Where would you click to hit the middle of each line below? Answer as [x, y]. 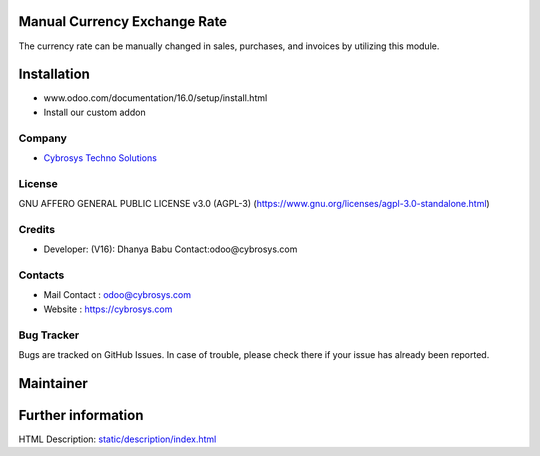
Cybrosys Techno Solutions [100, 157]
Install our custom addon [94, 112]
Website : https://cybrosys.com [108, 309]
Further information [81, 415]
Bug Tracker [49, 335]
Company [42, 138]
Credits [36, 229]
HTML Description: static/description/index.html [117, 439]
